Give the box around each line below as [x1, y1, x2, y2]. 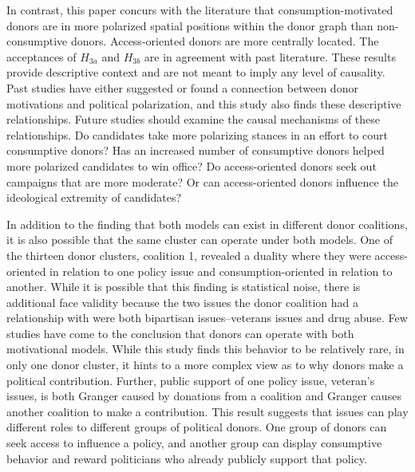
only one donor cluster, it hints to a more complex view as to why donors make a [6, 356, 404, 373]
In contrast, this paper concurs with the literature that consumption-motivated [6, 2, 393, 18]
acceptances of [6, 48, 77, 65]
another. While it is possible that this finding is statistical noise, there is [6, 278, 361, 295]
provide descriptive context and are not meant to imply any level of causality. [6, 64, 385, 81]
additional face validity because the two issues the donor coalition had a [6, 293, 358, 310]
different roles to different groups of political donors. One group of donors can [6, 419, 387, 435]
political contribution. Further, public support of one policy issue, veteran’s [6, 372, 375, 388]
